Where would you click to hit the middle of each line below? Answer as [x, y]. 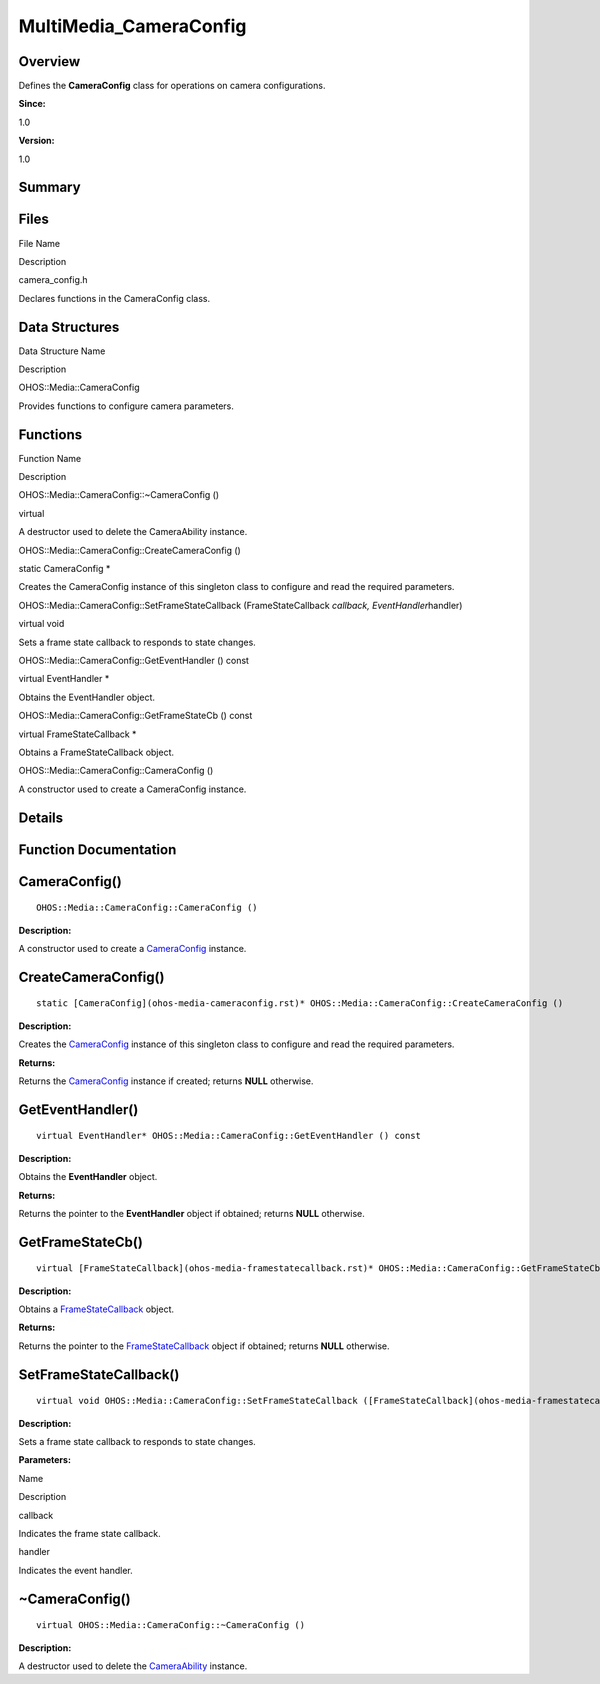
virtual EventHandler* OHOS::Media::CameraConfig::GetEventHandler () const [229, 1136]
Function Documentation [97, 849]
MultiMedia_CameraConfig [132, 26]
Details [41, 817]
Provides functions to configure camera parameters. [126, 406]
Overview [49, 61]
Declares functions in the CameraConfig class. [114, 298]
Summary [49, 187]
